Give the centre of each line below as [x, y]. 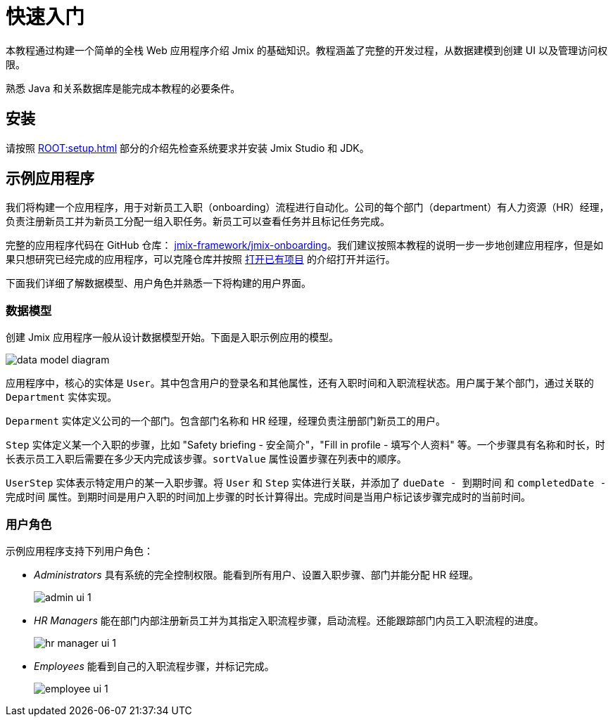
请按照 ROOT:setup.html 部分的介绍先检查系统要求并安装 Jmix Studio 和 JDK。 [188, 148]
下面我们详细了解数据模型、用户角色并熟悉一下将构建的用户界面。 [158, 283]
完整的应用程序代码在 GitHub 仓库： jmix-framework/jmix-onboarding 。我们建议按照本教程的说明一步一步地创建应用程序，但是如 [304, 245]
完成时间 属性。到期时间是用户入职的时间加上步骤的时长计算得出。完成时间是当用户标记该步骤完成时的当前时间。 [268, 497]
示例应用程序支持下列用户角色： [80, 550]
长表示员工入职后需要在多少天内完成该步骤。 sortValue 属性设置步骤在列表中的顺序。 [206, 459]
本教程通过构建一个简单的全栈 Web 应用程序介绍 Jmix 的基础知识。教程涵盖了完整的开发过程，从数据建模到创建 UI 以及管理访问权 [306, 50]
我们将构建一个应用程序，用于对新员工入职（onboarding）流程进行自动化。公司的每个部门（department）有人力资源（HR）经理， [308, 207]
